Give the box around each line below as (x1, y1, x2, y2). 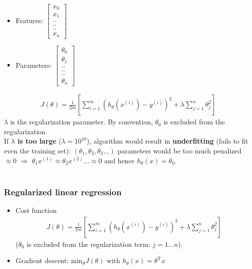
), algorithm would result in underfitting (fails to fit (86, 136, 249, 146)
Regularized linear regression (4, 185, 122, 198)
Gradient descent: (15, 255, 69, 266)
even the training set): (4, 145, 71, 155)
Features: (15, 15, 43, 25)
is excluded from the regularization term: (27, 239, 150, 249)
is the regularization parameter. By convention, (10, 117, 153, 127)
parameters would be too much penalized (117, 145, 242, 155)
